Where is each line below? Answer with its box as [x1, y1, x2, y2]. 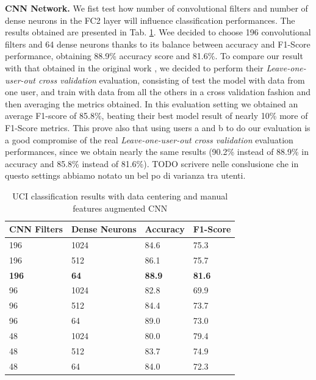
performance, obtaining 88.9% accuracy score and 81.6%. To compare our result [5, 49, 303, 62]
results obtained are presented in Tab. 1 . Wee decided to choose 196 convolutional [5, 26, 311, 38]
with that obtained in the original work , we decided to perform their [5, 61, 264, 74]
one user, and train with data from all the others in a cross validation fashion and [5, 85, 311, 98]
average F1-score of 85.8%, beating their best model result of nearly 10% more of [5, 109, 308, 122]
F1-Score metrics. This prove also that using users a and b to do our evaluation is [5, 121, 311, 134]
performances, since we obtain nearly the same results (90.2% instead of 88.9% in [5, 145, 309, 158]
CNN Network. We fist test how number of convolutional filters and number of [5, 2, 308, 14]
